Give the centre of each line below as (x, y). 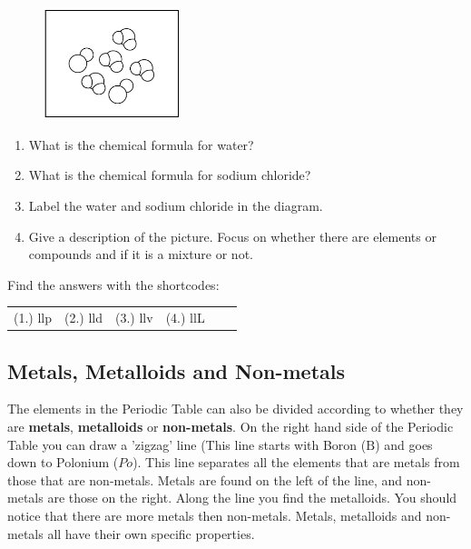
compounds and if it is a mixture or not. (141, 254)
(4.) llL (185, 318)
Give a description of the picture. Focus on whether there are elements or (232, 236)
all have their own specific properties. (151, 533)
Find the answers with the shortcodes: (113, 284)
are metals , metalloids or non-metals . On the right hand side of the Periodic (231, 427)
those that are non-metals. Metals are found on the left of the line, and (205, 479)
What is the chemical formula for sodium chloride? (170, 175)
